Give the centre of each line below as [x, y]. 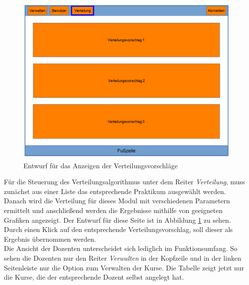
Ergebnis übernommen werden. [50, 239]
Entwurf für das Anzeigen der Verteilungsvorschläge [101, 165]
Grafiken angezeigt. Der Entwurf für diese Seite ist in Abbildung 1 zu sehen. [117, 220]
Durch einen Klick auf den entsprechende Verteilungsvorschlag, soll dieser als [118, 229]
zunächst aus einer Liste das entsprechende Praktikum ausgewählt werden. [115, 191]
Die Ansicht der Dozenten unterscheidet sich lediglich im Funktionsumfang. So [121, 248]
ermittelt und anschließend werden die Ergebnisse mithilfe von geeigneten [113, 210]
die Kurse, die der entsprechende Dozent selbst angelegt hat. [94, 277]
